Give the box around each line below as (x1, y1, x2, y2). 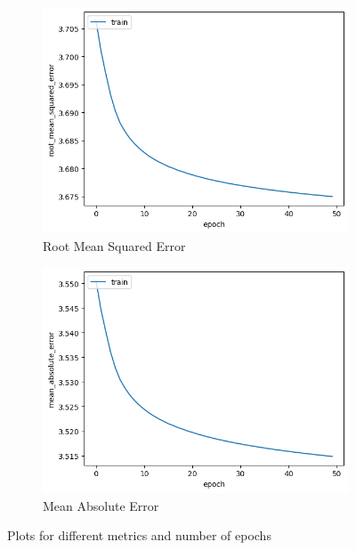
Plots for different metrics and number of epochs (7, 526, 271, 545)
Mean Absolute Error (43, 496, 159, 514)
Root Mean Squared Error (43, 236, 186, 255)
